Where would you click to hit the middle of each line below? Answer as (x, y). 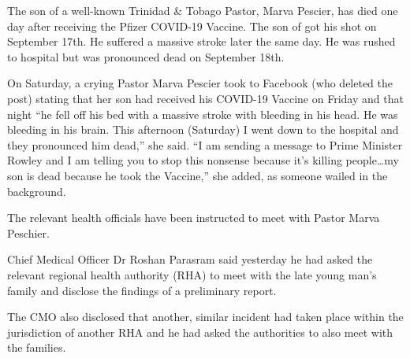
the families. (37, 347)
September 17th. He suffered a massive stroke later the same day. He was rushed (201, 41)
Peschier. (28, 233)
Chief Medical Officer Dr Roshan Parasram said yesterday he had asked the (190, 259)
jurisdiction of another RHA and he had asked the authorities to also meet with (200, 332)
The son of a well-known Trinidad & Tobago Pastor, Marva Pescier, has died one (203, 10)
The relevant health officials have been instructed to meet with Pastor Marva (194, 218)
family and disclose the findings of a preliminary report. (142, 290)
